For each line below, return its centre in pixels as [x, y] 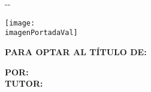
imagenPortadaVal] [41, 33]
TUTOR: [24, 83]
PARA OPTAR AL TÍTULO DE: [76, 51]
